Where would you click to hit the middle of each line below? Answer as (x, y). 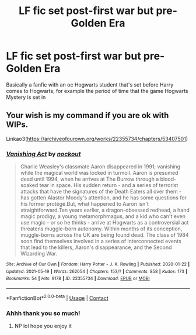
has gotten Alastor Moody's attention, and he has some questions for (103, 198)
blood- (168, 179)
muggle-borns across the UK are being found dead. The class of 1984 (104, 235)
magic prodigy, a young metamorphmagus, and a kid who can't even (103, 216)
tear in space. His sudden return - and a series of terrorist (109, 185)
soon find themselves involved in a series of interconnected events (101, 241)
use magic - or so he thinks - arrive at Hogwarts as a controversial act (104, 223)
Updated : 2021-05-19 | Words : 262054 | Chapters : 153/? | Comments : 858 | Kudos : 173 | (97, 271)
